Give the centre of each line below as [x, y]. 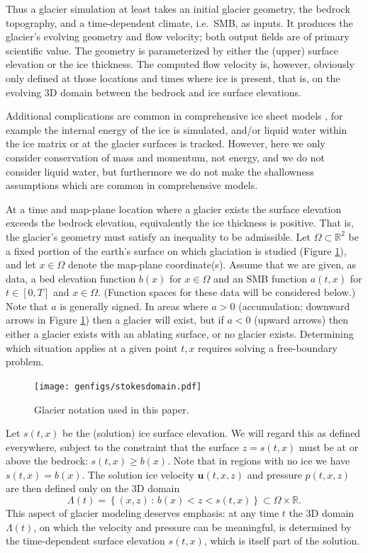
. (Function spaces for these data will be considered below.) [227, 292]
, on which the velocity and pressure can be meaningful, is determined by [193, 526]
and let [21, 264]
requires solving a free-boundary [268, 347]
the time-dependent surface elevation [85, 541]
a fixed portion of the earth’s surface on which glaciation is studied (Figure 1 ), [176, 250]
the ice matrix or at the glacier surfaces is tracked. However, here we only [166, 143]
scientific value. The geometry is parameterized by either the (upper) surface [172, 50]
